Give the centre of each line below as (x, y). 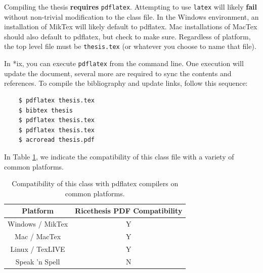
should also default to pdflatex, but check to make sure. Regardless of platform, (127, 36)
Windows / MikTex (38, 224)
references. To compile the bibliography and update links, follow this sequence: (126, 83)
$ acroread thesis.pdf (56, 140)
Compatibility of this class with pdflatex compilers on (95, 183)
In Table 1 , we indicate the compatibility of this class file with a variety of (119, 156)
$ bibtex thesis (46, 110)
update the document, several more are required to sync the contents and (118, 73)
